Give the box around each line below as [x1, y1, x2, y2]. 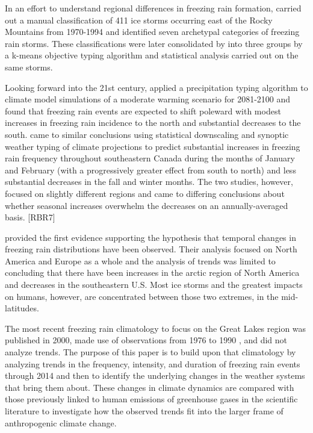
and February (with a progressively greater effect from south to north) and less [5, 163, 296, 176]
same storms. [5, 60, 53, 73]
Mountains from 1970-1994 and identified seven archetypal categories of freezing [5, 25, 300, 38]
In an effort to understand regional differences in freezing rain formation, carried [5, 2, 302, 14]
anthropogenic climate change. [5, 416, 117, 429]
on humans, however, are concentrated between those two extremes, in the [5, 290, 279, 302]
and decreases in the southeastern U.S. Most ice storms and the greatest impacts [5, 278, 303, 291]
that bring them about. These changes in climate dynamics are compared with [5, 381, 294, 393]
